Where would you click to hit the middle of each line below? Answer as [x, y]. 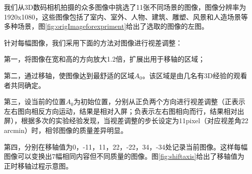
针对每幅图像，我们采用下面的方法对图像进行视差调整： [93, 42]
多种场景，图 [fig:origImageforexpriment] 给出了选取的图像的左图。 [106, 26]
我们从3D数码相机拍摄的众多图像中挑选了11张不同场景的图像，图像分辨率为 [125, 7]
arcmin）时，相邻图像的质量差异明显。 [66, 130]
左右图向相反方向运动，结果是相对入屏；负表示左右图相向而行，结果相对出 [124, 111]
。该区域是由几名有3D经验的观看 [195, 75]
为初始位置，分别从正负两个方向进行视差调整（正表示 [160, 101]
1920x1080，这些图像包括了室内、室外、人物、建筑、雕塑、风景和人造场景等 [126, 16]
